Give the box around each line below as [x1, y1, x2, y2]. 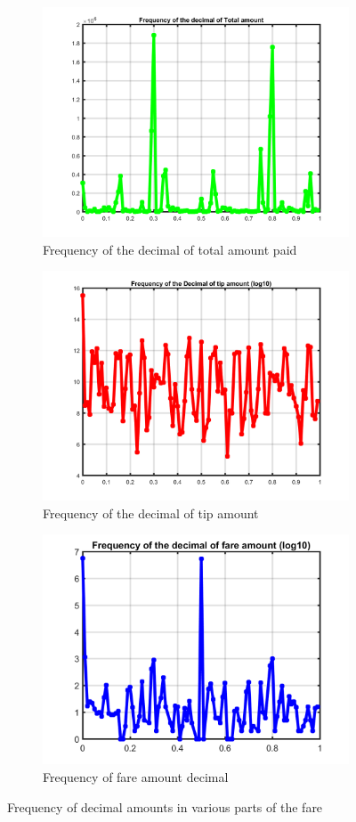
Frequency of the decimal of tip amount [43, 503, 259, 522]
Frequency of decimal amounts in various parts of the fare [7, 797, 323, 816]
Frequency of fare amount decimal [43, 767, 229, 785]
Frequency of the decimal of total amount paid [43, 240, 297, 258]
